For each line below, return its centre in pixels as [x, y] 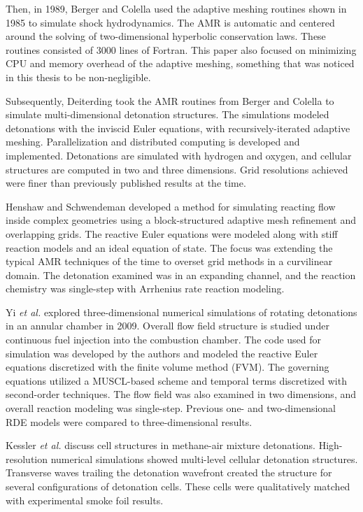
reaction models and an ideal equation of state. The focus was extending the [169, 247]
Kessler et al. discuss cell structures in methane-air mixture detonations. [161, 445]
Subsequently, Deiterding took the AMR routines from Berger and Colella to [170, 100]
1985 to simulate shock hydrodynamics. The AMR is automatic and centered [170, 22]
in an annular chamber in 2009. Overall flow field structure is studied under [168, 326]
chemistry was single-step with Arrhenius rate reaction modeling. [145, 289]
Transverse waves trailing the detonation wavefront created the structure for [169, 472]
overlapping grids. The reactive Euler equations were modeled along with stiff [172, 233]
